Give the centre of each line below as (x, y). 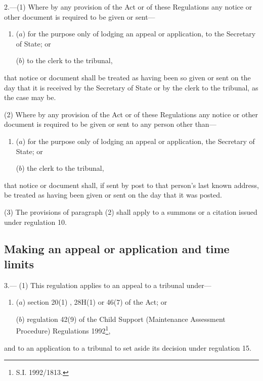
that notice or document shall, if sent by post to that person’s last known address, (131, 185)
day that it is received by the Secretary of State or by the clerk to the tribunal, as (131, 87)
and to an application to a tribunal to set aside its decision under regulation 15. (128, 347)
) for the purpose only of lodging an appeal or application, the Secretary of (139, 141)
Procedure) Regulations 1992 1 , (63, 330)
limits (19, 264)
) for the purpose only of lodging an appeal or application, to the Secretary (139, 34)
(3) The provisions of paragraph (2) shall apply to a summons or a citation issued (131, 211)
